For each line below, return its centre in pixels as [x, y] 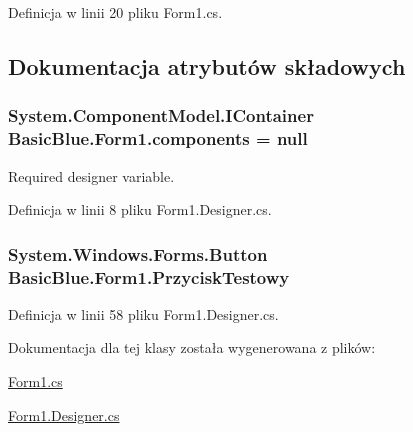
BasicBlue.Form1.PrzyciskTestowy [149, 276]
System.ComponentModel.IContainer [161, 115]
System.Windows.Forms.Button [138, 253]
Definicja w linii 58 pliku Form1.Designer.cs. [143, 313]
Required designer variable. [91, 175]
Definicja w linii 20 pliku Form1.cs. [115, 12]
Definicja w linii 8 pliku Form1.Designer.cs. [140, 209]
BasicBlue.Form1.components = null [158, 138]
